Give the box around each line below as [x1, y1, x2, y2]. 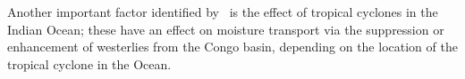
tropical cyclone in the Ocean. [7, 54, 172, 73]
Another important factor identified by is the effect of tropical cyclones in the [7, 3, 438, 20]
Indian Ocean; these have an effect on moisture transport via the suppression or [7, 20, 444, 38]
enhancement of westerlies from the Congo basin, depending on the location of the [7, 37, 458, 56]
